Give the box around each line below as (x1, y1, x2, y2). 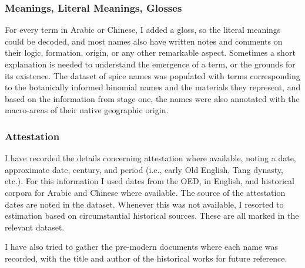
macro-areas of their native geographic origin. (5, 104, 169, 116)
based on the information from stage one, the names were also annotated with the (5, 92, 300, 104)
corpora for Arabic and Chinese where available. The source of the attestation (5, 186, 286, 198)
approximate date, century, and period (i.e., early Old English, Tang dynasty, (5, 163, 283, 175)
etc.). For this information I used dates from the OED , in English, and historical (5, 175, 294, 187)
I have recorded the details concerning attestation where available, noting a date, (5, 152, 296, 164)
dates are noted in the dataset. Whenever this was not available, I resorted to (5, 198, 284, 210)
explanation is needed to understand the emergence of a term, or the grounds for (5, 58, 296, 70)
